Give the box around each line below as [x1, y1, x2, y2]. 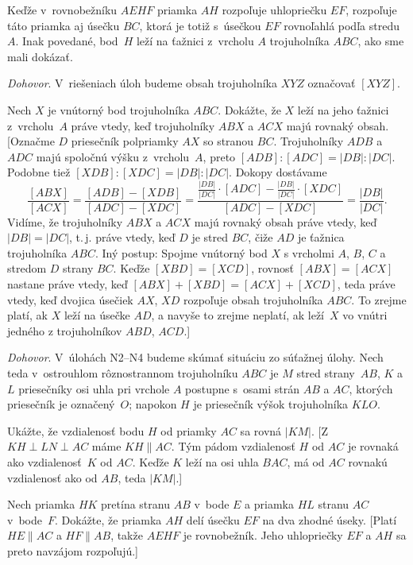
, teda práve [337, 275, 396, 292]
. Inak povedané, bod [15, 33, 118, 49]
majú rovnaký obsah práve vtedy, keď [194, 213, 377, 230]
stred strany [296, 364, 355, 381]
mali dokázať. [7, 48, 73, 64]
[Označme [7, 133, 55, 149]
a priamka [245, 496, 294, 513]
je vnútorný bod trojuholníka [48, 101, 190, 118]
